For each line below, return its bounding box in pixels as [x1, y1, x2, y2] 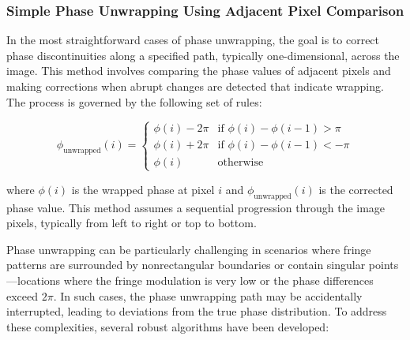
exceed [6, 287, 39, 304]
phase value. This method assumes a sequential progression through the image [6, 199, 386, 215]
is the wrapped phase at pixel [71, 181, 215, 197]
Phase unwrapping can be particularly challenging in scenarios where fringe [6, 241, 371, 257]
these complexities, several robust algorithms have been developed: [6, 318, 329, 334]
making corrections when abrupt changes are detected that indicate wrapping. [6, 78, 384, 94]
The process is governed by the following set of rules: [6, 93, 262, 110]
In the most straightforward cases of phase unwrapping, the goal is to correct [6, 32, 380, 48]
